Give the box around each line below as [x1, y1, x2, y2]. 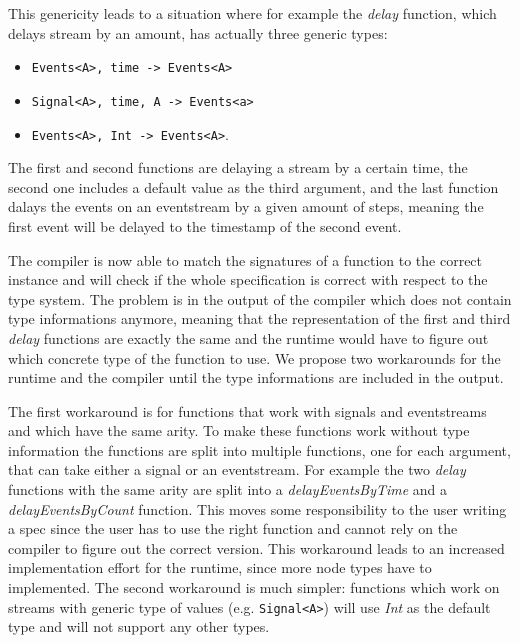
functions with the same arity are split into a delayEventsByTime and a [8, 479, 448, 500]
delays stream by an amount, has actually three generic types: [8, 22, 388, 43]
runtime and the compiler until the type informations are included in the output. [8, 367, 504, 388]
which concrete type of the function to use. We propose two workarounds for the [8, 347, 501, 368]
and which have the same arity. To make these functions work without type [8, 420, 470, 441]
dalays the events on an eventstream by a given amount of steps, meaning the [8, 196, 484, 217]
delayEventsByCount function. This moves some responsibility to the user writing [8, 498, 507, 519]
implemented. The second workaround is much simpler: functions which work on [8, 577, 500, 598]
